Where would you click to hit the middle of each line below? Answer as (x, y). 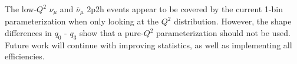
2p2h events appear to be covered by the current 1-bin (185, 9)
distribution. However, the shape (233, 21)
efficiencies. (25, 56)
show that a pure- (112, 33)
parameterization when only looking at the (82, 21)
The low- (21, 9)
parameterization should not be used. (223, 33)
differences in (28, 33)
